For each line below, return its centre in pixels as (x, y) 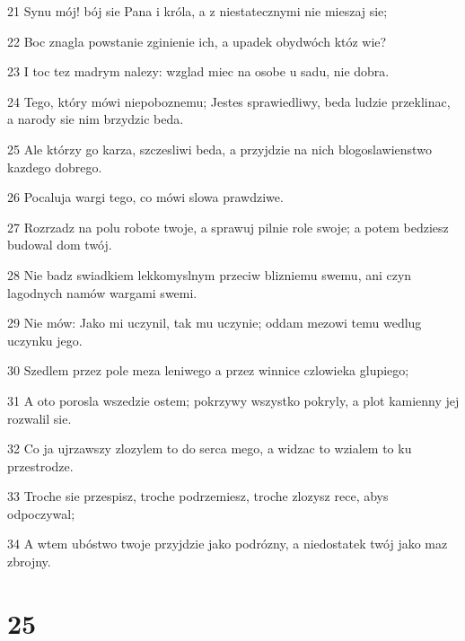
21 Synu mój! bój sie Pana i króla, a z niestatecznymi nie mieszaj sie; (197, 11)
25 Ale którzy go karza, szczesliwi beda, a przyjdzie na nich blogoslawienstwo (219, 149)
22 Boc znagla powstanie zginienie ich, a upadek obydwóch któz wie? (197, 41)
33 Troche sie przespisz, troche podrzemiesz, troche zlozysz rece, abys (198, 496)
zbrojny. (29, 562)
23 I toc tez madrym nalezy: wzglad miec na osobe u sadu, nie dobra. (198, 71)
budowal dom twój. (60, 245)
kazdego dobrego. (55, 167)
